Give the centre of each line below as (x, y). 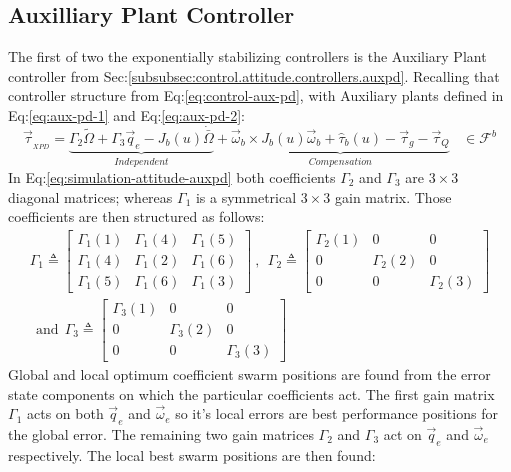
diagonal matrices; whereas (90, 196)
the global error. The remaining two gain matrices (161, 433)
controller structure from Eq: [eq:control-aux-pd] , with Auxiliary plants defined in (256, 95)
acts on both (65, 413)
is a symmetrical (246, 196)
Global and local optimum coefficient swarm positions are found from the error (249, 373)
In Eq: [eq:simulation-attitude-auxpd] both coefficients (172, 176)
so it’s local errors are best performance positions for (336, 413)
